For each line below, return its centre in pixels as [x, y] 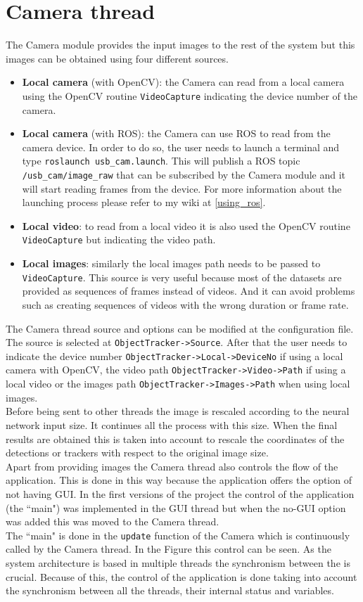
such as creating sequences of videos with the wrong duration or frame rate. [185, 304]
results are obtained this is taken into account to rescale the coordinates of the [175, 438]
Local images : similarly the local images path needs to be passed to [171, 263]
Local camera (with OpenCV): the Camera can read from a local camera [183, 82]
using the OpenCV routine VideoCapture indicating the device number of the [190, 95]
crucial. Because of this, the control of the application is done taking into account [181, 576]
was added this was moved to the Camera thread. [113, 521]
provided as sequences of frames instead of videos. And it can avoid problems [189, 291]
